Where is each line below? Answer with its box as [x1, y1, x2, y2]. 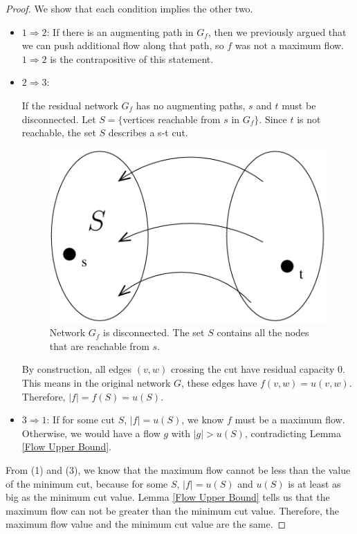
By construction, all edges [21, 362, 132, 376]
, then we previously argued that [208, 24, 347, 39]
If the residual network [21, 98, 118, 112]
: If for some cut [46, 412, 116, 427]
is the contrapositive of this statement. [50, 51, 214, 66]
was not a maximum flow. [235, 38, 345, 53]
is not [297, 111, 321, 126]
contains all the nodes [217, 325, 309, 340]
